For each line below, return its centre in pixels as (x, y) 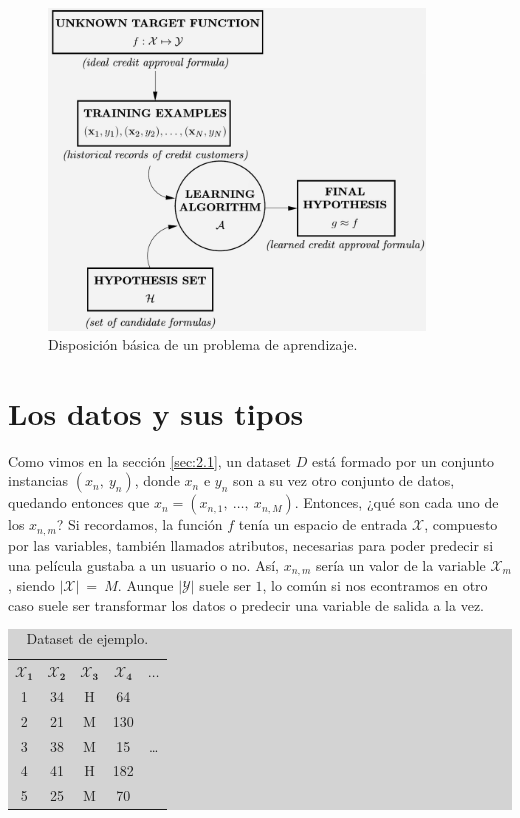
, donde (157, 480)
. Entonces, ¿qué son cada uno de (396, 502)
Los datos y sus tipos (156, 412)
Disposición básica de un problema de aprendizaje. (203, 344)
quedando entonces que (79, 502)
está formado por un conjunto (403, 460)
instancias (38, 480)
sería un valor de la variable (400, 564)
